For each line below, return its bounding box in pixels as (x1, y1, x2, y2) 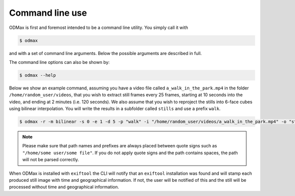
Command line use (9, 7, 87, 18)
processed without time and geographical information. (9, 184, 119, 190)
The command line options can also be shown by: (9, 59, 110, 65)
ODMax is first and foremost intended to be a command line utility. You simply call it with (9, 25, 189, 30)
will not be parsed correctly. (22, 157, 79, 163)
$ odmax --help (19, 72, 56, 78)
